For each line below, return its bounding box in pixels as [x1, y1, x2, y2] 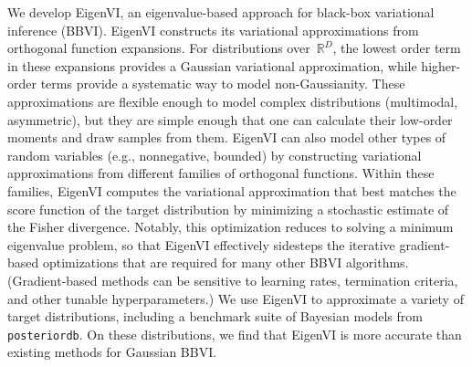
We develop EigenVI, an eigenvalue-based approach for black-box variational [7, 3, 435, 21]
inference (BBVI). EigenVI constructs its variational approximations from [7, 20, 419, 39]
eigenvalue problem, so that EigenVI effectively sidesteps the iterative [7, 235, 395, 254]
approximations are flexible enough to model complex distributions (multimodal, [7, 91, 458, 110]
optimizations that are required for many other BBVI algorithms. [42, 253, 409, 272]
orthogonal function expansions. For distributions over [7, 38, 310, 58]
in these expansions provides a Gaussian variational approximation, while [7, 56, 417, 75]
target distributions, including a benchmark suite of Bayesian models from [7, 307, 423, 326]
